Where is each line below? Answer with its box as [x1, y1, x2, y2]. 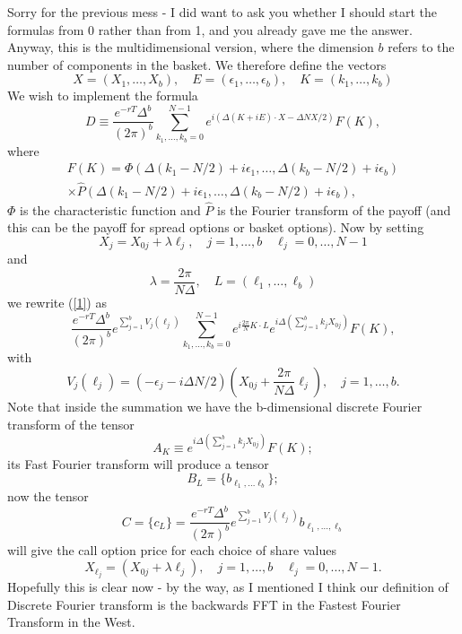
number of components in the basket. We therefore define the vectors [7, 55, 387, 74]
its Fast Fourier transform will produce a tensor [7, 454, 269, 473]
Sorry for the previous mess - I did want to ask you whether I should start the [7, 3, 438, 21]
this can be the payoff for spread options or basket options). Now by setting [7, 218, 424, 237]
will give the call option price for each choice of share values [7, 540, 336, 559]
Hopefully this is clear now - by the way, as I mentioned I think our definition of [7, 578, 449, 596]
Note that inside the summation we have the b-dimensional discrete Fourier [7, 396, 423, 415]
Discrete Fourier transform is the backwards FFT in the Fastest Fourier [7, 595, 401, 613]
